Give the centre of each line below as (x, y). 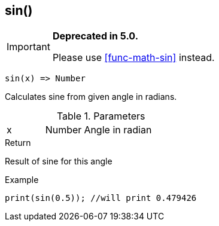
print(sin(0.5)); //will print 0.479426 (101, 198)
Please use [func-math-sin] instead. (133, 58)
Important (28, 47)
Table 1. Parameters (101, 116)
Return (18, 143)
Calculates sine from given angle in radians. (91, 97)
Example (22, 180)
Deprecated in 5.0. (95, 36)
